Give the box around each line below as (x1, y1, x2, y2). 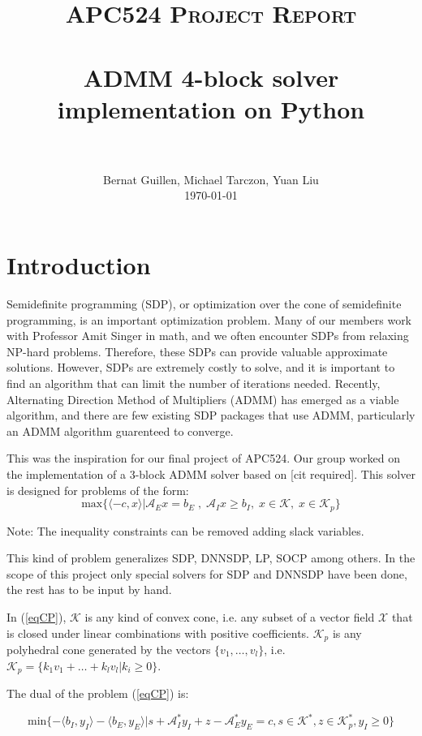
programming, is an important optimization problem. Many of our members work (6, 311, 412, 328)
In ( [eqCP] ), (6, 608, 67, 625)
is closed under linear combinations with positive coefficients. (6, 624, 310, 641)
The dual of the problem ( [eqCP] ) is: (6, 685, 189, 702)
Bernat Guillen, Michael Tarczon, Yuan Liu (103, 170, 319, 187)
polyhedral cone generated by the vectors (6, 641, 211, 657)
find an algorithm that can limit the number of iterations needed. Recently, (6, 374, 381, 391)
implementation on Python (57, 92, 365, 125)
